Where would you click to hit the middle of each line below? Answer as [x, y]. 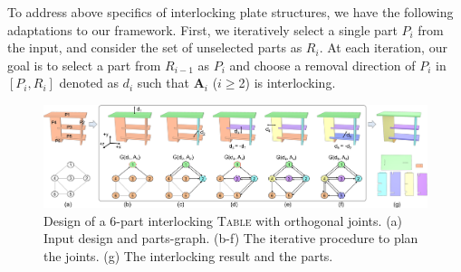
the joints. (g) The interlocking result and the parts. [188, 255]
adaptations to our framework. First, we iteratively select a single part [202, 29]
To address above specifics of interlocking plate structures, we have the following [230, 12]
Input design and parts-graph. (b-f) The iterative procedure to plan [231, 238]
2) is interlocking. [287, 83]
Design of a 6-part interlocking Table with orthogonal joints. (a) [223, 220]
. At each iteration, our [383, 47]
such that [163, 83]
